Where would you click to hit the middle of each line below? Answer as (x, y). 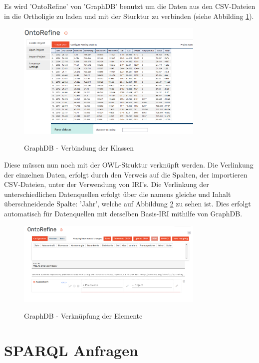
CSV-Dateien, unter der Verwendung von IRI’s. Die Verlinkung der (107, 184)
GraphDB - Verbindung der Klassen (79, 148)
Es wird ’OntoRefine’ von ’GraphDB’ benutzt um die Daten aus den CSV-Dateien (130, 6)
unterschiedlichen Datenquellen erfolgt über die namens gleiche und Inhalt (118, 194)
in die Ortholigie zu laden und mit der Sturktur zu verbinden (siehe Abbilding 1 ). (129, 16)
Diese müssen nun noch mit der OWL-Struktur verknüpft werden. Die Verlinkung (129, 164)
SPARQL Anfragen (71, 350)
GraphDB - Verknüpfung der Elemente (83, 316)
